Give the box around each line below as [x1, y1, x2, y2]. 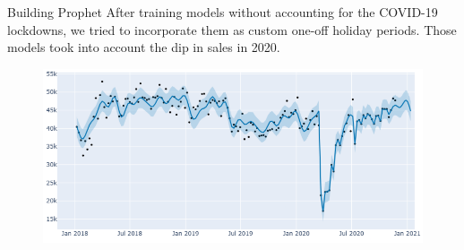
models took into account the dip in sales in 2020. [7, 38, 280, 56]
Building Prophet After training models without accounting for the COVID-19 [7, 3, 438, 21]
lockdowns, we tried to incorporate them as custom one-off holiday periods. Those [7, 20, 457, 39]
